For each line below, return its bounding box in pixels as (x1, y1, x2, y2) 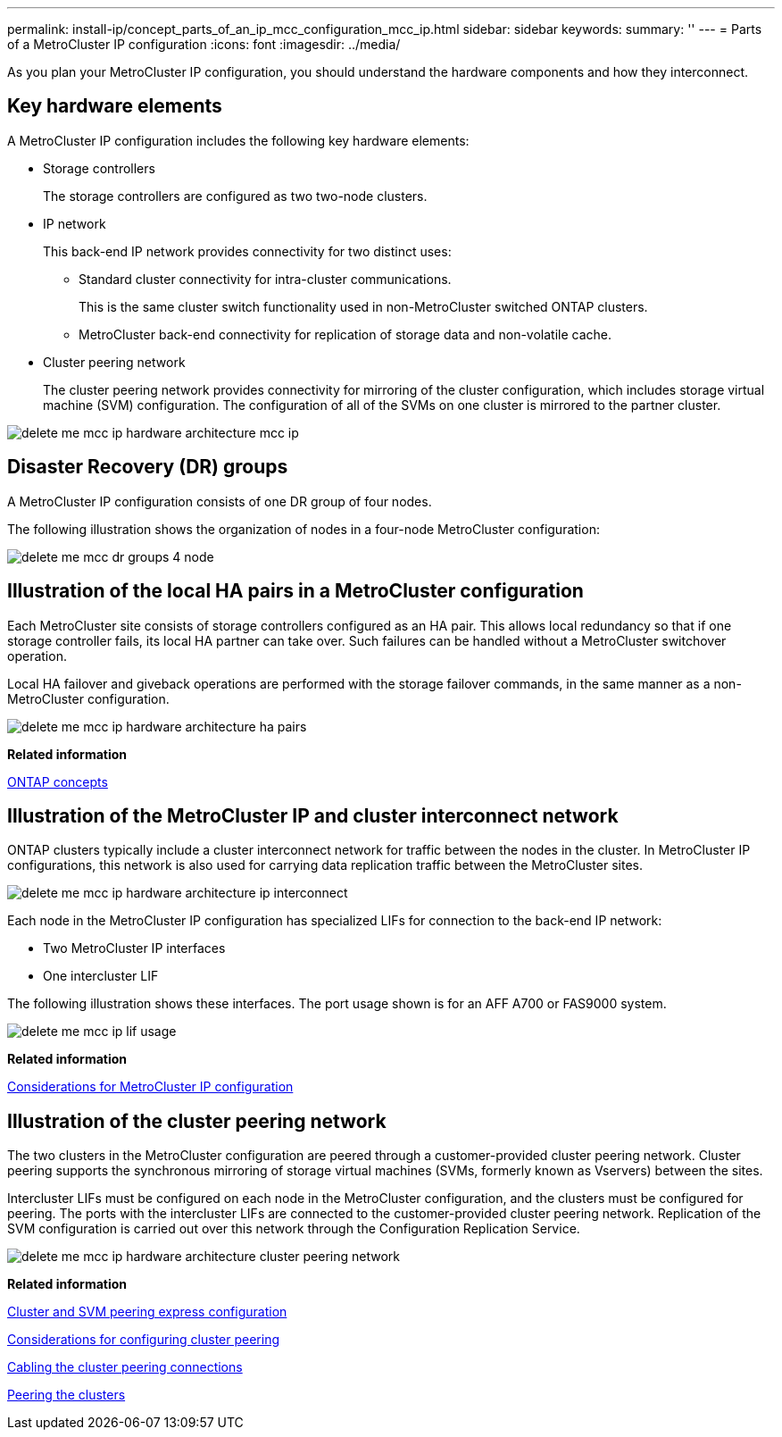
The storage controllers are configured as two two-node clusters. (43, 188, 428, 204)
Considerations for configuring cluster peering (7, 1332, 279, 1348)
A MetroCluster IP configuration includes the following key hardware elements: (7, 132, 470, 148)
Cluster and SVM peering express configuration (7, 1304, 287, 1320)
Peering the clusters (7, 1387, 126, 1403)
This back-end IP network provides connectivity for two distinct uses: (43, 243, 452, 259)
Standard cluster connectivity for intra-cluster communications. (79, 271, 452, 287)
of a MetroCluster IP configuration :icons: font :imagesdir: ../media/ (7, 37, 401, 52)
